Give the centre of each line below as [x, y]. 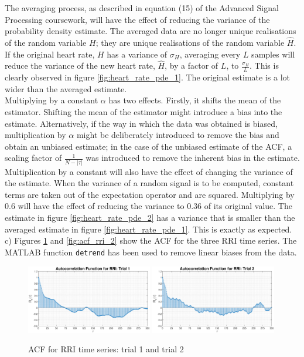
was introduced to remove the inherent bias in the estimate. [193, 158]
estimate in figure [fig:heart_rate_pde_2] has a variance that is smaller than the [150, 218]
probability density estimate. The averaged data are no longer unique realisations [151, 31]
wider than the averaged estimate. [66, 88]
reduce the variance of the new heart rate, [80, 65]
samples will [273, 54]
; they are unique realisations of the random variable [190, 42]
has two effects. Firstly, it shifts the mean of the [195, 100]
